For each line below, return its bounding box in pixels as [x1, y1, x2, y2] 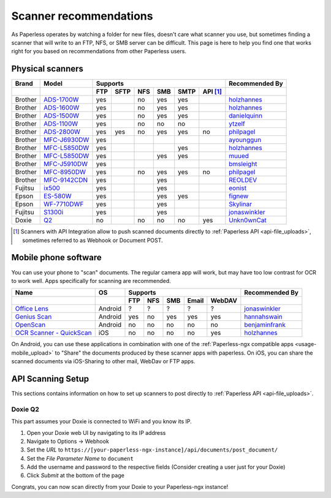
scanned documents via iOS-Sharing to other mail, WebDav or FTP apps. [11, 358, 196, 365]
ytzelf [229, 119, 245, 128]
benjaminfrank [244, 320, 286, 329]
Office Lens [15, 304, 49, 313]
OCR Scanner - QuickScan [15, 328, 92, 337]
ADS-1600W [44, 104, 80, 112]
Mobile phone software [11, 252, 102, 263]
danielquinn [229, 111, 263, 120]
